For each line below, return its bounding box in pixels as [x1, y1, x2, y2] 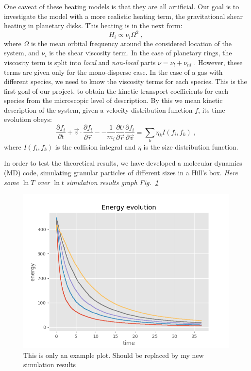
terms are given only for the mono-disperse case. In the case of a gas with [4, 67, 223, 77]
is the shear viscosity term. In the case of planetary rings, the [49, 48, 232, 58]
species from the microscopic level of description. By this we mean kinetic [4, 95, 223, 105]
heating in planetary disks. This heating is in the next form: [4, 20, 183, 31]
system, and [4, 48, 39, 58]
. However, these [194, 57, 243, 67]
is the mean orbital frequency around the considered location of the [31, 38, 232, 48]
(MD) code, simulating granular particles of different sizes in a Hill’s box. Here [4, 168, 238, 178]
